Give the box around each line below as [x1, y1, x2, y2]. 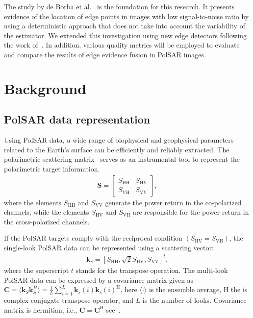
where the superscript [4, 265, 69, 275]
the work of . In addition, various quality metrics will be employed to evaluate [4, 40, 240, 50]
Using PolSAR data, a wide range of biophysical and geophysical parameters [4, 135, 234, 145]
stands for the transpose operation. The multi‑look [76, 265, 228, 275]
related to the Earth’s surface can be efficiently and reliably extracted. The [4, 144, 229, 154]
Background [4, 78, 87, 98]
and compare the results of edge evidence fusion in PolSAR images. [4, 49, 206, 59]
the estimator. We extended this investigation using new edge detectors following [4, 30, 247, 40]
